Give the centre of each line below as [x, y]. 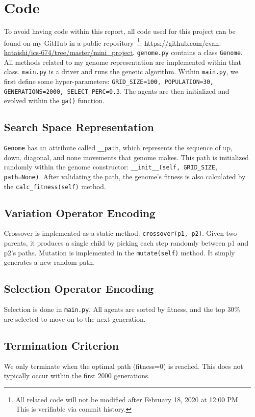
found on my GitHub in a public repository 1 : [73, 42]
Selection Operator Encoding [79, 289]
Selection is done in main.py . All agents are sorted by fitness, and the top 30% [122, 309]
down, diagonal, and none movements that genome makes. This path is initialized [127, 157]
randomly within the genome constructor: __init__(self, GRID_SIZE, [111, 167]
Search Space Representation [79, 127]
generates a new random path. [50, 262]
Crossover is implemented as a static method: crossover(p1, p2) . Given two [120, 233]
